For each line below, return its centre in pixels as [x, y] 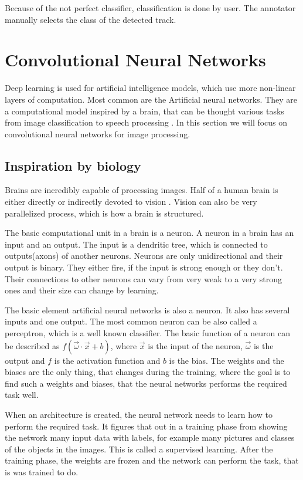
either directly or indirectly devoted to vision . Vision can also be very [131, 202]
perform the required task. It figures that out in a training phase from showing [146, 426]
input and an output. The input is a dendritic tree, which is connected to [136, 244]
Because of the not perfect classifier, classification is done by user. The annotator [150, 8]
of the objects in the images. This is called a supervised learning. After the [139, 449]
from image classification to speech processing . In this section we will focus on [146, 122]
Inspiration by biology [73, 165]
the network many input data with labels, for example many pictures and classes [150, 437]
